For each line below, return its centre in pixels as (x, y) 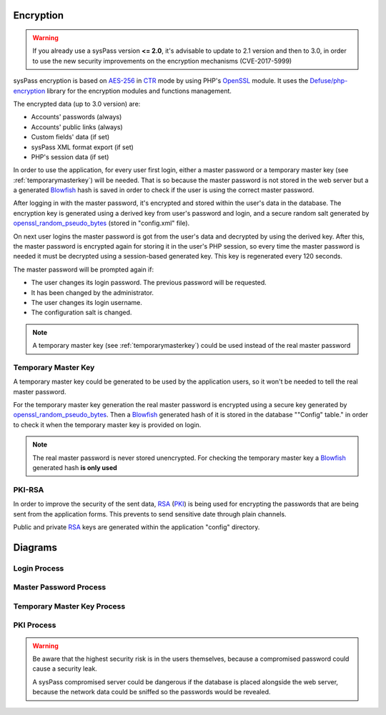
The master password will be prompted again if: (83, 269)
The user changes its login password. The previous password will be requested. (149, 283)
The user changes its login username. (86, 302)
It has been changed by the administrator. (92, 292)
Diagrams (35, 547)
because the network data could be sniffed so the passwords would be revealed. (152, 692)
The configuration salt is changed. (81, 312)
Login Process (39, 568)
